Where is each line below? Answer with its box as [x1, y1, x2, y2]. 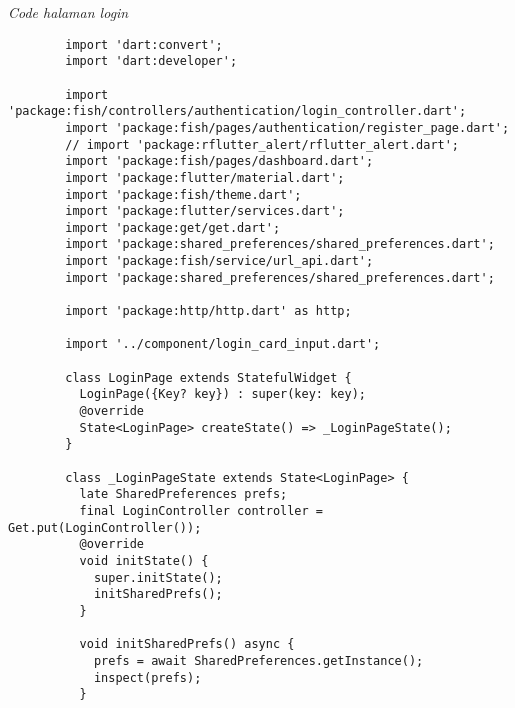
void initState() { [79, 553, 209, 568]
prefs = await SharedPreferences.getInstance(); [93, 653, 424, 668]
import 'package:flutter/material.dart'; [65, 170, 345, 185]
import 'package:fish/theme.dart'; [65, 187, 302, 202]
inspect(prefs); [93, 670, 202, 685]
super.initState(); [93, 570, 223, 585]
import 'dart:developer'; [65, 54, 238, 69]
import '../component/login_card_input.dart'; [65, 337, 381, 352]
